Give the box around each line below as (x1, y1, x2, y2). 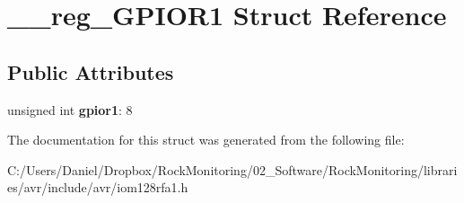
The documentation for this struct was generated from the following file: (7, 130, 405, 149)
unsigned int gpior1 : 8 (7, 100, 133, 119)
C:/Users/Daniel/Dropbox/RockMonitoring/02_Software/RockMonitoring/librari (7, 160, 458, 179)
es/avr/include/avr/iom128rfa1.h (7, 178, 188, 197)
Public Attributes (7, 57, 174, 85)
